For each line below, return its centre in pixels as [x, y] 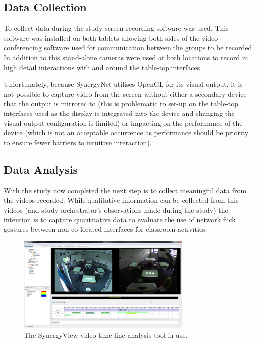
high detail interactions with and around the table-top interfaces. [103, 67]
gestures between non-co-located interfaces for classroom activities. [106, 229]
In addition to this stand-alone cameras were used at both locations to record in [126, 57]
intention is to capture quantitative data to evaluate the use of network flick [120, 219]
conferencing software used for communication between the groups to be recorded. [129, 48]
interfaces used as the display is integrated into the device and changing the [120, 113]
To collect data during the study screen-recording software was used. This [116, 28]
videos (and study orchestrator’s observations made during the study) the [116, 209]
